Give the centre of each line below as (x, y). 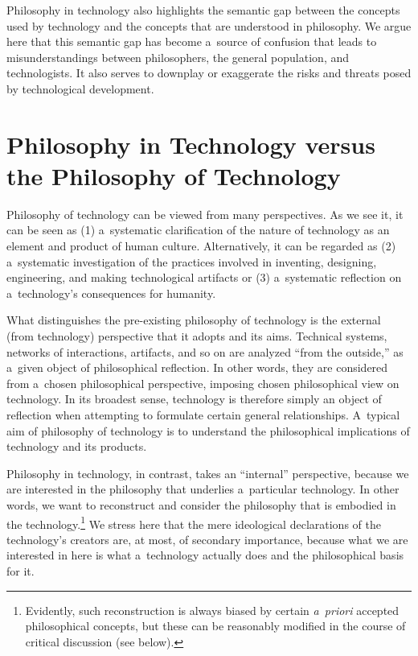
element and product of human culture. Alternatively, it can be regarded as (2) (201, 246)
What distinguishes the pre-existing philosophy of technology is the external (194, 320)
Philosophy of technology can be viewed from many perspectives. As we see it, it (205, 214)
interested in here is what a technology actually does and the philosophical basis (205, 555)
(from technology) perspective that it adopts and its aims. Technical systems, (197, 336)
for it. (20, 571)
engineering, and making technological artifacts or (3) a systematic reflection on (204, 277)
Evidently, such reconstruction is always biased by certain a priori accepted (212, 610)
